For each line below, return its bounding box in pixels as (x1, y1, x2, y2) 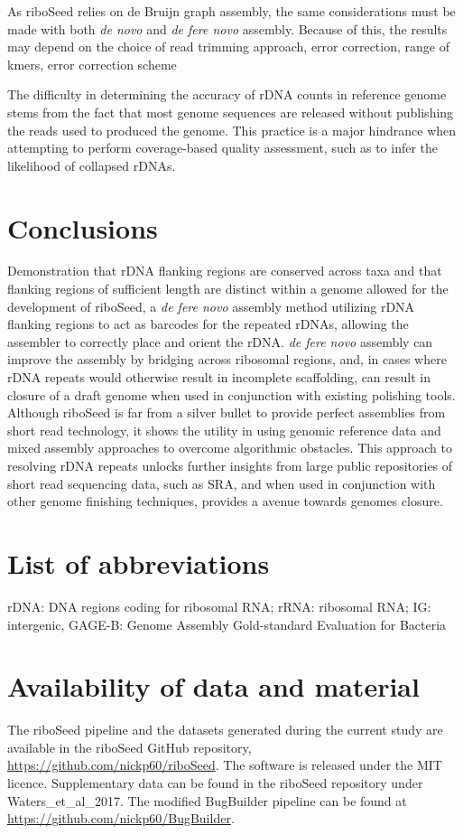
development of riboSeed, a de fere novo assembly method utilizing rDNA (7, 296, 415, 315)
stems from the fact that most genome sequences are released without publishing (7, 102, 454, 121)
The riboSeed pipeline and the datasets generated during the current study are (7, 720, 443, 739)
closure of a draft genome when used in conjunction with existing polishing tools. (7, 385, 456, 404)
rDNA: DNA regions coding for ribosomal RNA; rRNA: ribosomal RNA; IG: (7, 596, 431, 615)
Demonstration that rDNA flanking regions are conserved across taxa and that (7, 261, 442, 280)
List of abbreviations (7, 544, 270, 581)
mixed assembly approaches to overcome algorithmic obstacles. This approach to (7, 438, 452, 457)
